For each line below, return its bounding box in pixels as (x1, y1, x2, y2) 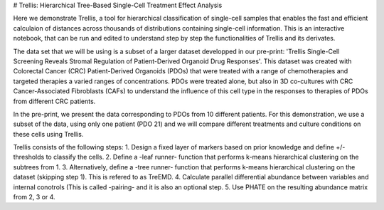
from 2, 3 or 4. (13, 193, 56, 201)
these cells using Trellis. (13, 130, 84, 138)
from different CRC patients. (13, 97, 96, 105)
